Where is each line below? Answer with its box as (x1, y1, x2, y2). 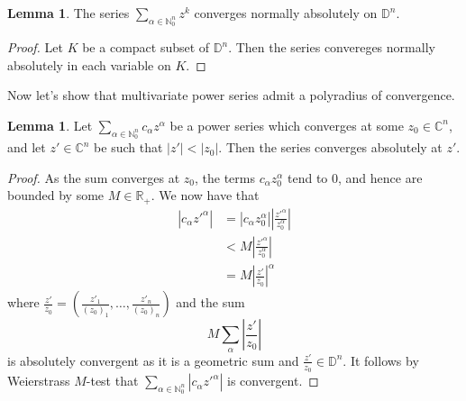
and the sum (176, 293, 245, 312)
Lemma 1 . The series (7, 4, 130, 22)
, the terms (194, 168, 255, 187)
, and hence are (338, 168, 423, 187)
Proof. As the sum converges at (7, 168, 180, 187)
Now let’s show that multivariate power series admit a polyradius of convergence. (7, 86, 455, 105)
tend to (288, 168, 328, 187)
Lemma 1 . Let (7, 115, 93, 134)
